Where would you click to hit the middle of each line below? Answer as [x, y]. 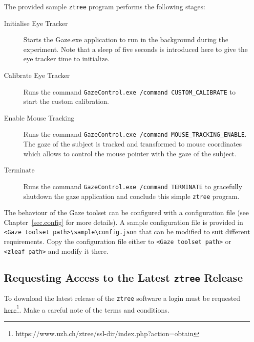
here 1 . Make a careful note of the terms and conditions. [87, 309]
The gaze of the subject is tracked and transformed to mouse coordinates [133, 144]
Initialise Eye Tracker [36, 23]
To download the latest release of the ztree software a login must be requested [122, 298]
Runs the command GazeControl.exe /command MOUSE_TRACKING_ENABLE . [135, 134]
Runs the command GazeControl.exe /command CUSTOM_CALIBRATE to [130, 91]
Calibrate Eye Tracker [37, 75]
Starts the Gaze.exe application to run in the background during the [126, 39]
